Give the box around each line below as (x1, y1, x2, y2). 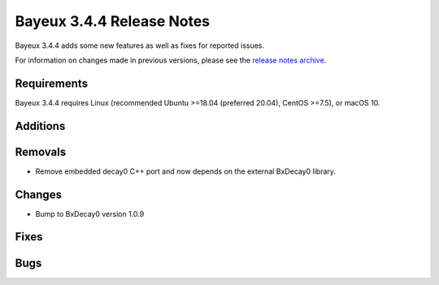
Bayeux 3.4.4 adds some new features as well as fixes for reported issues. (15, 41, 264, 50)
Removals (15, 145, 67, 158)
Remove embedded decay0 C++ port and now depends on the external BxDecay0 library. (35, 166, 337, 176)
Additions (15, 119, 66, 133)
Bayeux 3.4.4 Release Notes (15, 12, 211, 30)
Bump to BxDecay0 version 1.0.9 (35, 209, 145, 218)
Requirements (15, 76, 89, 90)
